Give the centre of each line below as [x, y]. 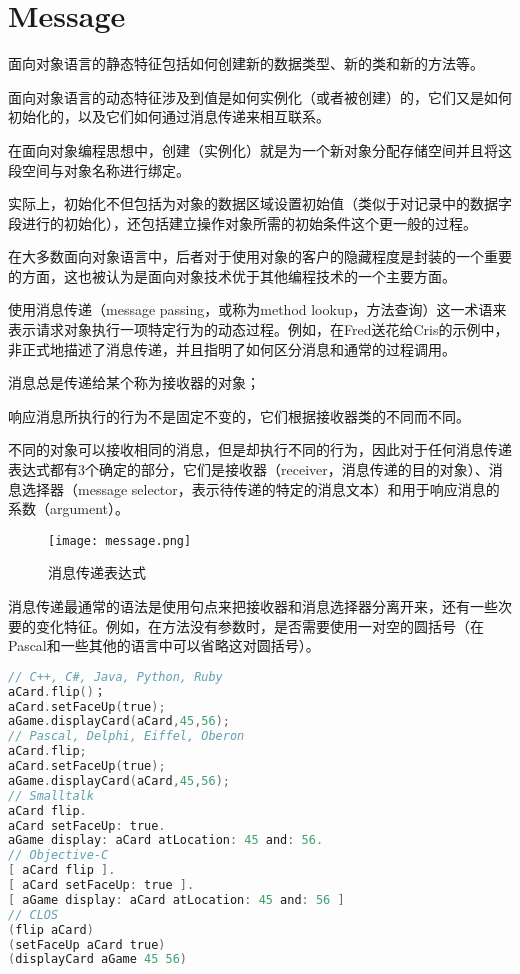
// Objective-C [58, 855]
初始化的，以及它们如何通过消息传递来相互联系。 [169, 116]
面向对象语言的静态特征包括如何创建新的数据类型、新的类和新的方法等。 [246, 63]
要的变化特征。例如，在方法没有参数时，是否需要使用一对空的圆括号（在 [246, 625]
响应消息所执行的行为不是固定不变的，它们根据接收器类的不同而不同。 [239, 415]
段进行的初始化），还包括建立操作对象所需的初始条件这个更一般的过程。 [242, 222]
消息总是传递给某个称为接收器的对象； [134, 382]
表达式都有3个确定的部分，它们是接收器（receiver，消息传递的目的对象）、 [248, 469]
